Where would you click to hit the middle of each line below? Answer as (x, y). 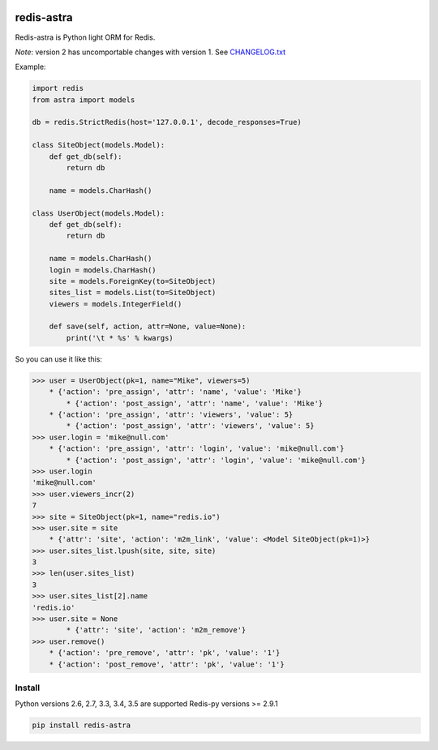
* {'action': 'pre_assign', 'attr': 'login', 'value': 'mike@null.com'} (197, 449)
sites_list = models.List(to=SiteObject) (133, 293)
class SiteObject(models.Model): (99, 145)
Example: (30, 67)
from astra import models (84, 100)
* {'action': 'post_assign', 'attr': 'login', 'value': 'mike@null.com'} (216, 460)
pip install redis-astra (82, 725)
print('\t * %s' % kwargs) (120, 338)
